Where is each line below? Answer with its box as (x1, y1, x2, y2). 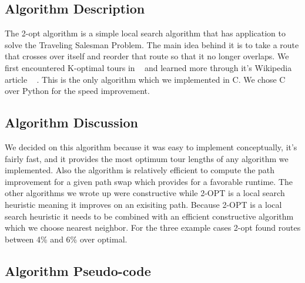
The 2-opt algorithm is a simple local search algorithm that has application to (5, 27, 286, 39)
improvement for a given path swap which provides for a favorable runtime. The (5, 175, 293, 187)
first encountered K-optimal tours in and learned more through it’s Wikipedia (5, 61, 292, 73)
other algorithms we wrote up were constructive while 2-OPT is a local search (5, 187, 285, 199)
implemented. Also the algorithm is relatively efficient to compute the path (5, 164, 275, 176)
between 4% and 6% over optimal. (5, 233, 128, 245)
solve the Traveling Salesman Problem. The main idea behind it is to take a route (5, 38, 299, 50)
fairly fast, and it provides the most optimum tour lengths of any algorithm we (5, 152, 289, 164)
